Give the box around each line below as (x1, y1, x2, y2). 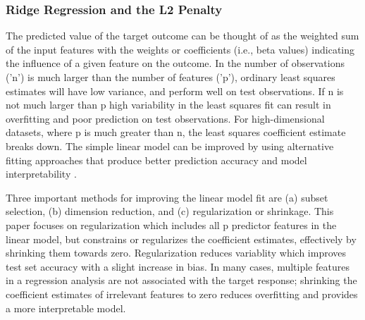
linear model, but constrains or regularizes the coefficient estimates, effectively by (6, 231, 357, 246)
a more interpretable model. (6, 300, 126, 315)
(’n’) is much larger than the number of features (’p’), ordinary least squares (6, 70, 335, 84)
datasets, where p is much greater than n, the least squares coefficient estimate (6, 125, 346, 140)
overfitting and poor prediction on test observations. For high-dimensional (6, 111, 325, 125)
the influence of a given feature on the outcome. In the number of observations (6, 56, 345, 70)
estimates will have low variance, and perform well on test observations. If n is (6, 83, 344, 98)
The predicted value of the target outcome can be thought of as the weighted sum (6, 28, 359, 43)
